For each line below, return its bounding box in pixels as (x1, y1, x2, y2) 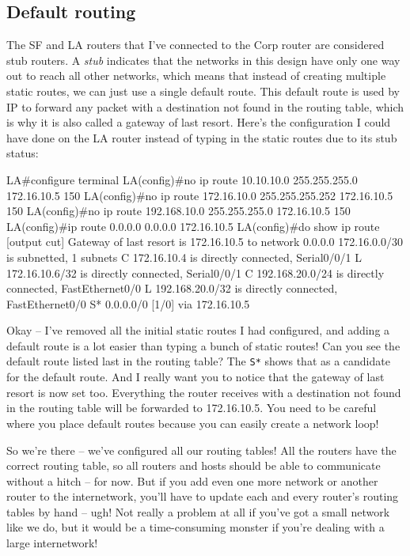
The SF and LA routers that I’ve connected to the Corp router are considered (6, 36, 385, 53)
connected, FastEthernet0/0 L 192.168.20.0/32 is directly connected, (6, 280, 338, 297)
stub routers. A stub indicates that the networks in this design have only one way (6, 51, 401, 68)
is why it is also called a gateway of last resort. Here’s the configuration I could (6, 114, 391, 130)
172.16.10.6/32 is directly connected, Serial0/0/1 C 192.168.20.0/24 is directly (6, 264, 385, 281)
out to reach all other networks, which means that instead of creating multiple (6, 67, 386, 84)
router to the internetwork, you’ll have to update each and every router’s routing (6, 488, 399, 505)
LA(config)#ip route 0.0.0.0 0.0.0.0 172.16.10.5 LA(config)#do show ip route (6, 217, 380, 234)
